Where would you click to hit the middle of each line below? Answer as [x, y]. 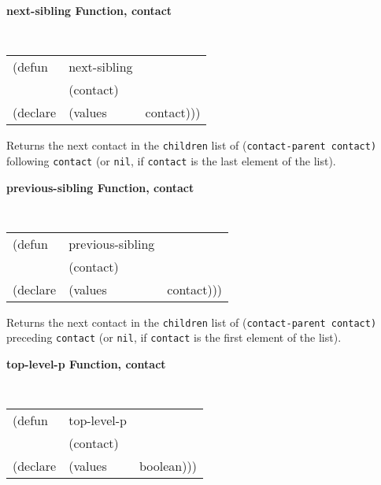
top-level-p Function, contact [86, 364]
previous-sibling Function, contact [100, 187]
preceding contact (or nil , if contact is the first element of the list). [174, 337]
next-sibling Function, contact [89, 10]
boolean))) [168, 466]
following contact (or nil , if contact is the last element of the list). [171, 160]
